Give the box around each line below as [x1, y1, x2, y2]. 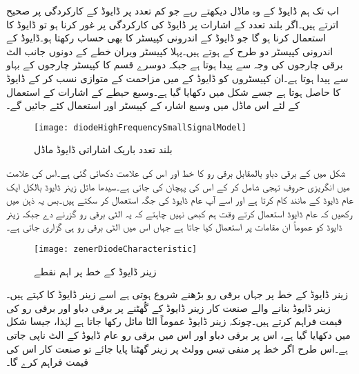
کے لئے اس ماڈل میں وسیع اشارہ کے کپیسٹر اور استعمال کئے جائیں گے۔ [6, 98, 300, 112]
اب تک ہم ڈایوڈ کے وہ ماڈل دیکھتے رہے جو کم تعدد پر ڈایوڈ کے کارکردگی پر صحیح [6, 3, 339, 17]
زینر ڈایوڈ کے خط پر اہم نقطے [34, 264, 157, 278]
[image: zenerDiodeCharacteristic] [34, 244, 197, 254]
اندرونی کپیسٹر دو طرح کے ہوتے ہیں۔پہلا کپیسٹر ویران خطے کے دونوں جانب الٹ [6, 43, 333, 58]
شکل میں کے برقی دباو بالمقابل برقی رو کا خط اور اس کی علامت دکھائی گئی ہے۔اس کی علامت [6, 166, 346, 179]
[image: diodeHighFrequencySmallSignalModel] [34, 122, 246, 132]
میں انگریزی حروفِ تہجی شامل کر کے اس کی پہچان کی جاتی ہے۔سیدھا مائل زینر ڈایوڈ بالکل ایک [6, 179, 350, 193]
